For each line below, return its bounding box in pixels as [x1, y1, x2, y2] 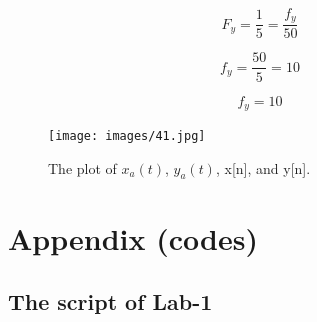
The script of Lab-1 [8, 286, 213, 317]
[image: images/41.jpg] [48, 129, 206, 143]
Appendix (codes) [8, 217, 258, 258]
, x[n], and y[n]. [215, 157, 311, 178]
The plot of [48, 157, 117, 178]
